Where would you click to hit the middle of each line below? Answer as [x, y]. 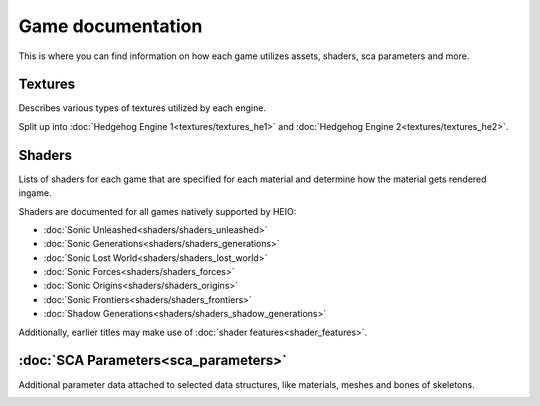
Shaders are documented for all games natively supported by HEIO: [157, 211]
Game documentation [110, 26]
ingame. [35, 193]
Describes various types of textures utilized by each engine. [142, 108]
